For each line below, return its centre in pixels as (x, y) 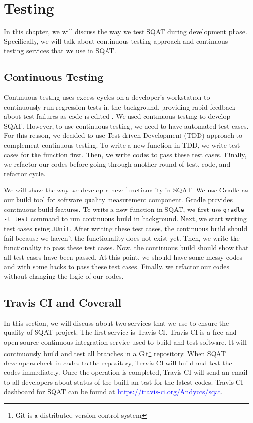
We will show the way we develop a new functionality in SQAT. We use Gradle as (126, 190)
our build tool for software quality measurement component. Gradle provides (118, 200)
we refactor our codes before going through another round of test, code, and (117, 164)
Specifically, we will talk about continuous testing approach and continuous (116, 41)
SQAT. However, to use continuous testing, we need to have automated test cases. (126, 125)
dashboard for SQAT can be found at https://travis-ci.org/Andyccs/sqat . (113, 391)
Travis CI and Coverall (63, 302)
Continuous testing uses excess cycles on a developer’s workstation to (107, 97)
